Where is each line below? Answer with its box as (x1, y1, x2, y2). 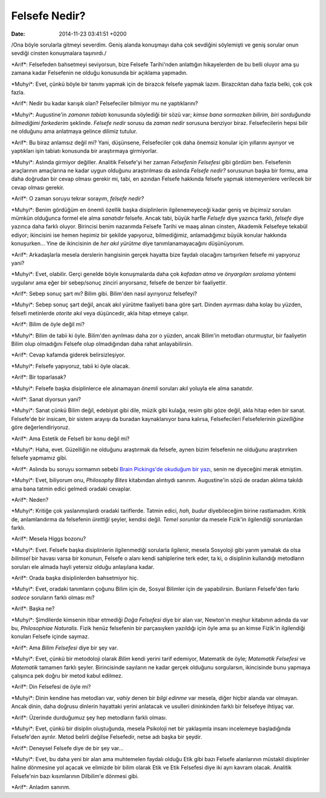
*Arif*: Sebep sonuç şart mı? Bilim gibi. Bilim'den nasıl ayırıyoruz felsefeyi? (11, 290, 197, 297)
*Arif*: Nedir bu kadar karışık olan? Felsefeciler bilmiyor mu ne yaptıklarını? (11, 100, 199, 107)
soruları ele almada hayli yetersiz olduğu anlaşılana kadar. (11, 563, 155, 570)
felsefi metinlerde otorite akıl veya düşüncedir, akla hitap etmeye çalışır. (11, 309, 189, 317)
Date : (11, 30, 25, 37)
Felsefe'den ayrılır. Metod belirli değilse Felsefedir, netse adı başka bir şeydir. (11, 733, 202, 741)
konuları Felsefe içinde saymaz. (11, 633, 90, 640)
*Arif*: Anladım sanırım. (11, 784, 71, 791)
